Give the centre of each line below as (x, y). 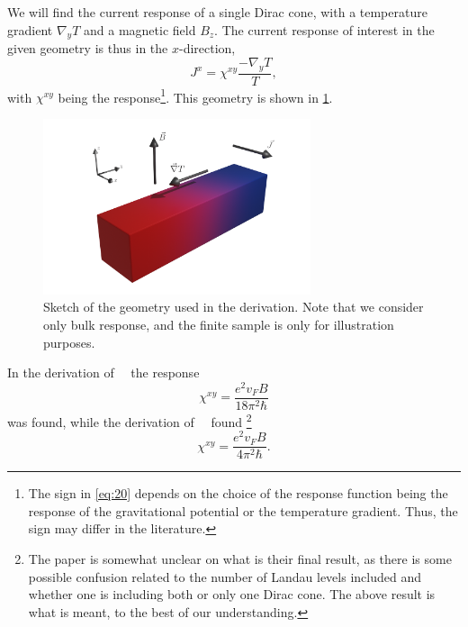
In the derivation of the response (103, 373)
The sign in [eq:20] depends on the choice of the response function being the (238, 493)
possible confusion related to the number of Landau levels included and (225, 576)
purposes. (69, 342)
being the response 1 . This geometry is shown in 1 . (195, 95)
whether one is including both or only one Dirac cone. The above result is (232, 594)
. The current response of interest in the (324, 29)
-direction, (207, 48)
